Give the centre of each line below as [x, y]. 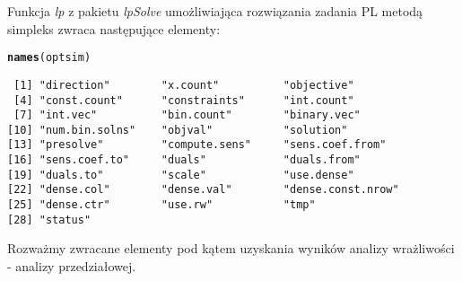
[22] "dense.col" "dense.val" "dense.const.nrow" [203, 190]
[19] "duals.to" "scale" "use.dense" [181, 175]
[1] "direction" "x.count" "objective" [184, 85]
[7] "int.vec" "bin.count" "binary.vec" [187, 115]
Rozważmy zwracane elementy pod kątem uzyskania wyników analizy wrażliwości [231, 248]
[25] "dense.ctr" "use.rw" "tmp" [161, 205]
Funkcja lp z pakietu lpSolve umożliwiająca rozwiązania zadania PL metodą [215, 11]
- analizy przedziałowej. [72, 266]
